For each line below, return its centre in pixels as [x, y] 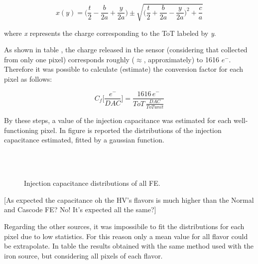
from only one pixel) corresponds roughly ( [69, 59]
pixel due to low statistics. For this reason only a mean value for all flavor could [126, 236]
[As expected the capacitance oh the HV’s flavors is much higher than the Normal [129, 199]
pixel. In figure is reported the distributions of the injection [131, 130]
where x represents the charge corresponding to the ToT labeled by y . [110, 33]
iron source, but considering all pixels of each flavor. [83, 255]
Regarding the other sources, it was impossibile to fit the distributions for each [124, 226]
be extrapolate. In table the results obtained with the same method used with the [129, 246]
